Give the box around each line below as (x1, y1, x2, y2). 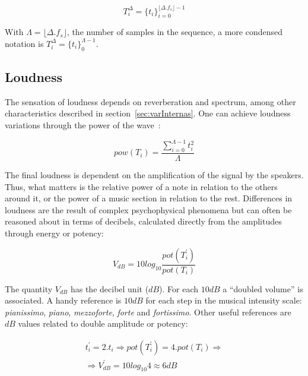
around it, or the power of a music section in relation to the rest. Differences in (5, 192, 293, 204)
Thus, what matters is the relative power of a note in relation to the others (5, 180, 278, 192)
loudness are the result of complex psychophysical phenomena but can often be (5, 203, 292, 216)
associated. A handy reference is (5, 294, 122, 307)
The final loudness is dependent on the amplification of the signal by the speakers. (5, 169, 304, 181)
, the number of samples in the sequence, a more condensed (66, 26, 283, 38)
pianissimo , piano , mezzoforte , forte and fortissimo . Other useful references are (5, 305, 291, 318)
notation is (5, 37, 44, 49)
